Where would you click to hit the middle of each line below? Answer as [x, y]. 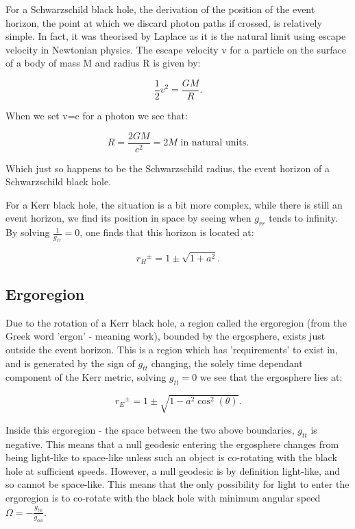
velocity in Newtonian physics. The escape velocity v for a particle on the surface [176, 49]
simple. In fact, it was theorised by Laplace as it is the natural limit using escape [176, 36]
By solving [28, 232]
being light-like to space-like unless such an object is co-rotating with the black [171, 457]
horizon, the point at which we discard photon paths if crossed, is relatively [164, 22]
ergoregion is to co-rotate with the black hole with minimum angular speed [163, 497]
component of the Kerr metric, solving [86, 377]
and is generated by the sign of [70, 363]
